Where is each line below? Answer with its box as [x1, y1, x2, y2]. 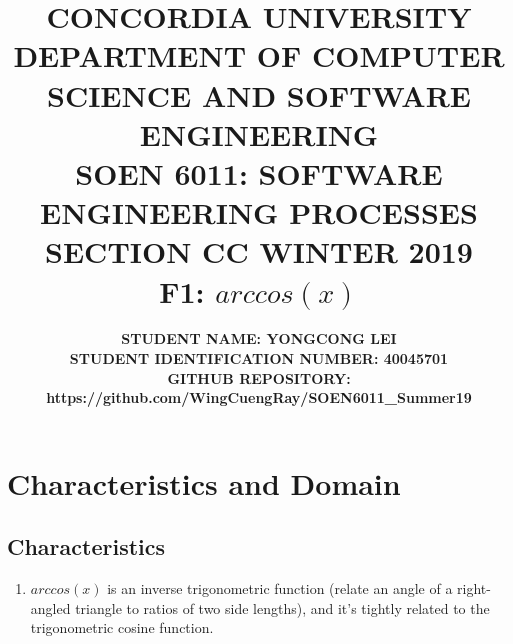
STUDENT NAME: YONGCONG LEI [121, 328, 397, 349]
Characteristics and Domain [7, 462, 401, 503]
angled [30, 597, 71, 618]
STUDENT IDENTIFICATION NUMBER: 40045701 [69, 348, 449, 369]
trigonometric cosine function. [30, 617, 214, 638]
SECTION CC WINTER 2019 [45, 231, 473, 272]
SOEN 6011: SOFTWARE [75, 152, 443, 193]
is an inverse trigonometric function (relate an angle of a [107, 578, 453, 599]
